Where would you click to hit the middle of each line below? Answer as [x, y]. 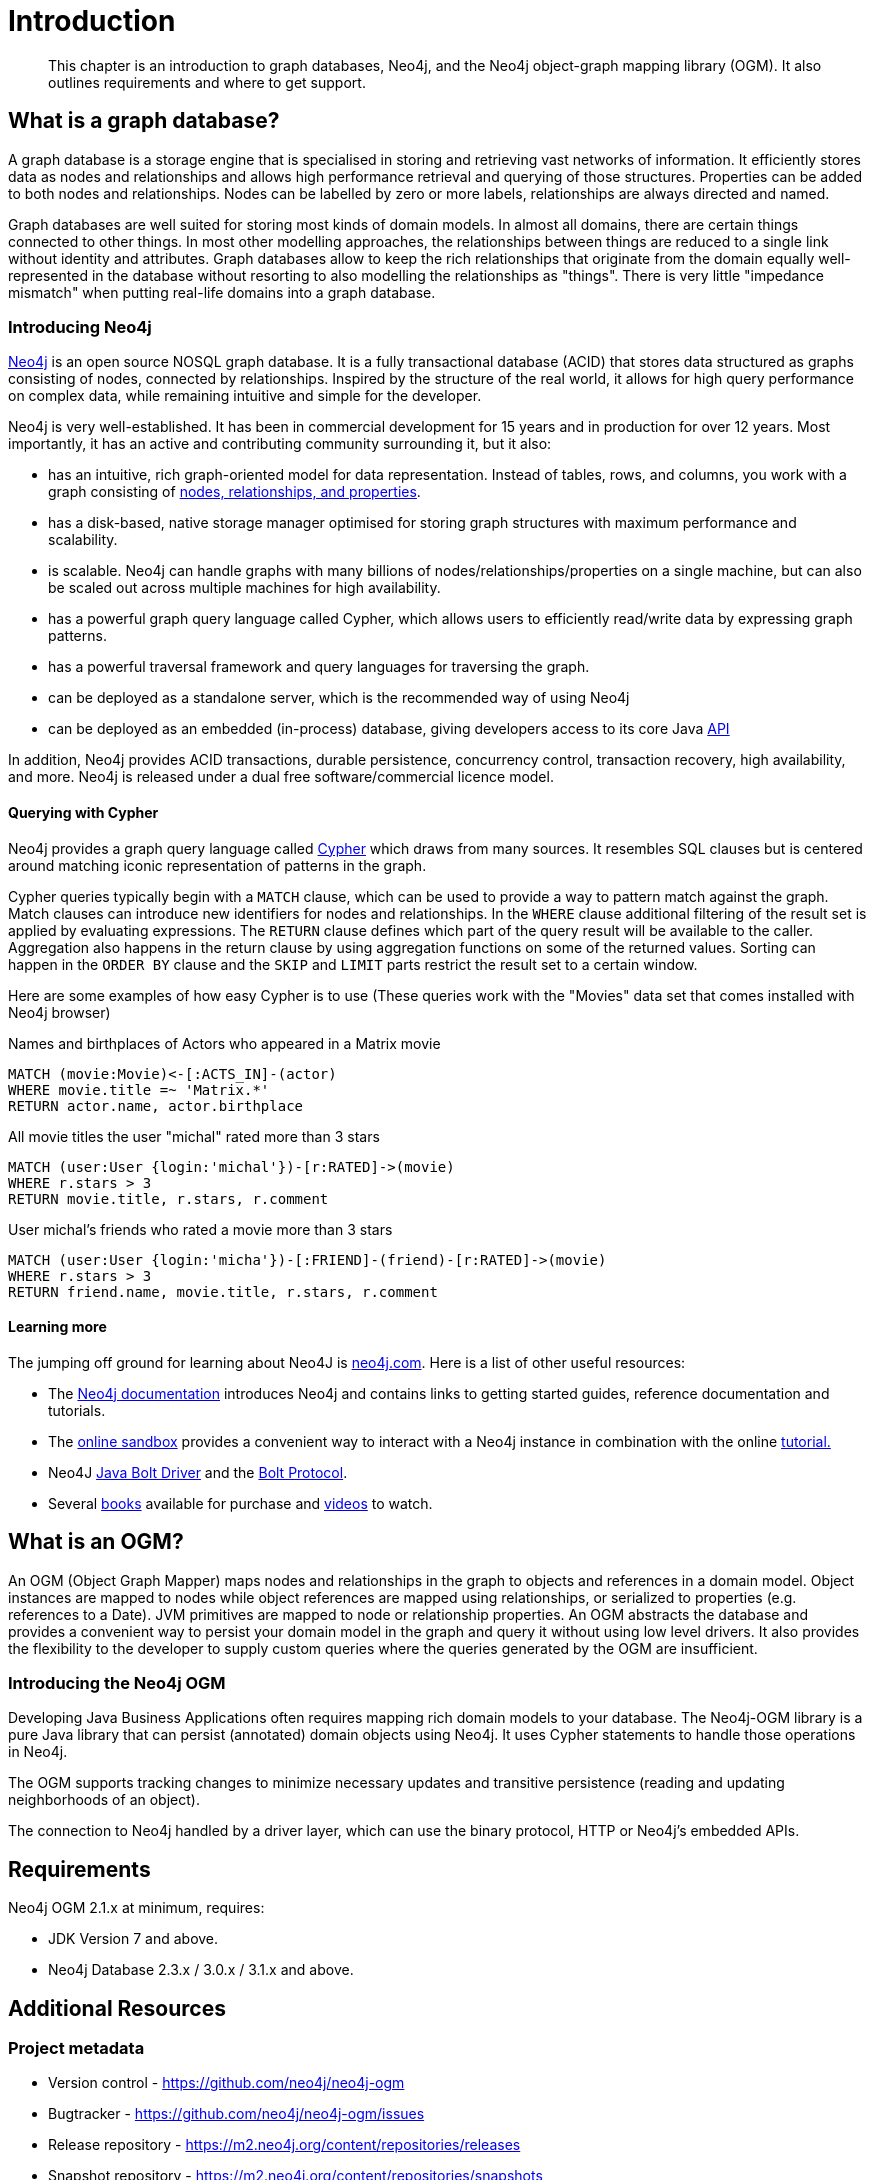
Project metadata [76, 2048]
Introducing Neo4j [80, 326]
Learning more [57, 1327]
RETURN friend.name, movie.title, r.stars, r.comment [223, 1291]
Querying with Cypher [83, 812]
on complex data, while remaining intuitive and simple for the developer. [245, 396]
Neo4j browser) [59, 1012]
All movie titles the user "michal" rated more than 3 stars [194, 1136]
